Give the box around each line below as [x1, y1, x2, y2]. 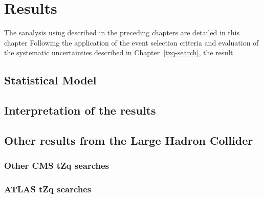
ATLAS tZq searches [4, 183, 92, 195]
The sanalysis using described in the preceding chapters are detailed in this [4, 27, 239, 38]
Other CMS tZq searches [4, 159, 109, 172]
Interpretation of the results [4, 102, 156, 118]
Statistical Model [4, 72, 97, 88]
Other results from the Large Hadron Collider [4, 132, 253, 148]
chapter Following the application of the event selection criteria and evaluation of [4, 37, 259, 48]
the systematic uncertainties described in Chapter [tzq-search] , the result [4, 47, 233, 58]
